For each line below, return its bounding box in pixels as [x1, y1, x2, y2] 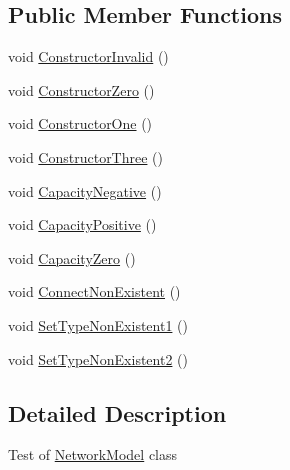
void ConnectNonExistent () [8, 281, 181, 302]
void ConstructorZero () [8, 79, 155, 100]
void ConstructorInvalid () [8, 46, 169, 67]
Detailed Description [8, 397, 227, 428]
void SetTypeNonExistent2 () [8, 348, 188, 369]
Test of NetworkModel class [8, 444, 178, 465]
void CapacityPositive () [8, 214, 157, 235]
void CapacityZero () [8, 247, 136, 268]
